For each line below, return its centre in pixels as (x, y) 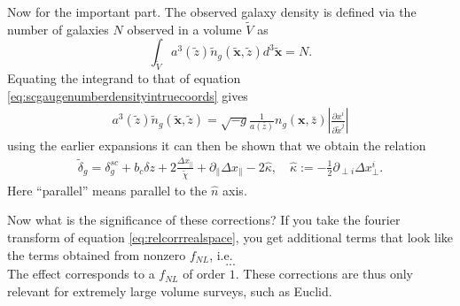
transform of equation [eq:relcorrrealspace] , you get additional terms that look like (230, 237)
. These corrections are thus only (324, 274)
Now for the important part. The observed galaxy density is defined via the (212, 11)
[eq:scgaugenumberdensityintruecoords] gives (128, 95)
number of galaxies (58, 29)
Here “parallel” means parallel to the (107, 190)
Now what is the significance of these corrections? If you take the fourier (204, 220)
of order (204, 274)
